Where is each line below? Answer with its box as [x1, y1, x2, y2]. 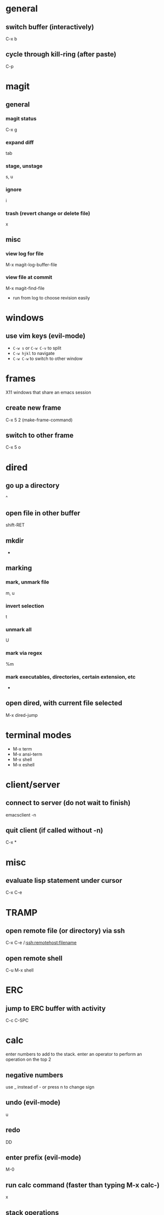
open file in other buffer [5, 509, 81, 517]
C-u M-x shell [5, 967, 34, 973]
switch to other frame [5, 431, 74, 439]
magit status [5, 115, 37, 122]
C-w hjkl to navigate [12, 350, 55, 356]
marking [5, 564, 32, 573]
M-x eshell [12, 761, 35, 767]
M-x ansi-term [12, 751, 43, 757]
